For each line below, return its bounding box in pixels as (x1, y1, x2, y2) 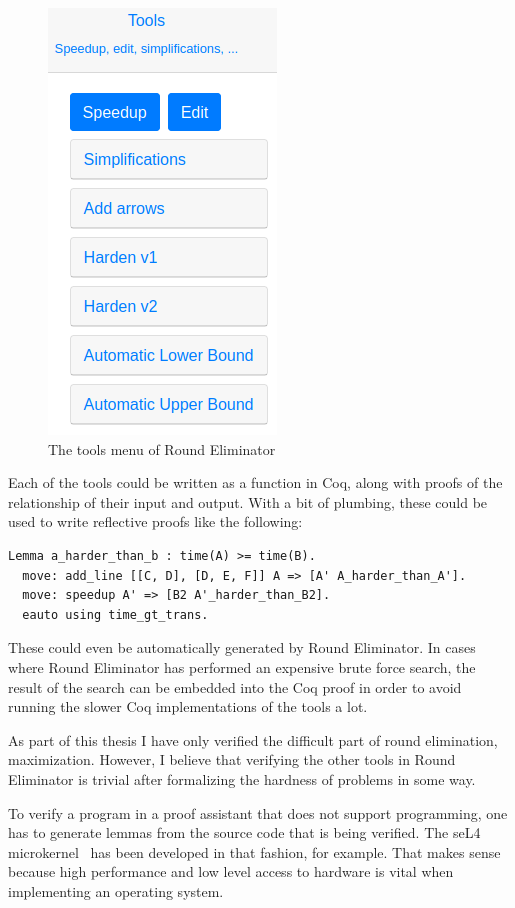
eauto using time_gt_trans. (22, 607, 209, 622)
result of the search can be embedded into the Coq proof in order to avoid (8, 676, 462, 697)
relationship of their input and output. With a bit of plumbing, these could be (8, 491, 488, 512)
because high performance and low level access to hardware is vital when (8, 861, 454, 882)
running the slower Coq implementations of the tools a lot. (8, 696, 368, 717)
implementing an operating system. (8, 880, 224, 901)
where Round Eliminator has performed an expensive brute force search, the (8, 656, 476, 677)
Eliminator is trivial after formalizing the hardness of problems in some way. (8, 768, 476, 789)
